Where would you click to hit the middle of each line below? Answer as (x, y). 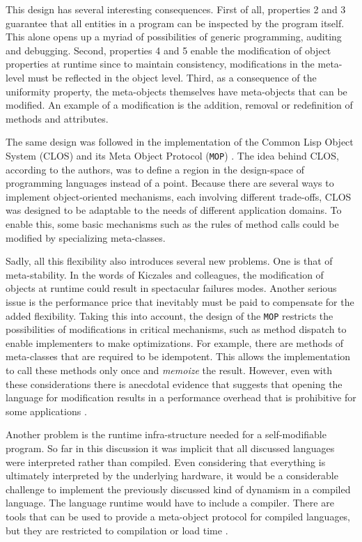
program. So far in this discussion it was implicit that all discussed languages (170, 448)
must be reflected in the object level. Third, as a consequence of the (172, 77)
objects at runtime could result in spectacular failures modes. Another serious (171, 288)
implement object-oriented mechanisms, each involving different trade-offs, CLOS (179, 196)
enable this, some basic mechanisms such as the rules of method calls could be (172, 223)
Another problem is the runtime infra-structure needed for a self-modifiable (166, 434)
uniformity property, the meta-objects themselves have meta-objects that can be (176, 91)
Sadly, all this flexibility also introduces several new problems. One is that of (169, 261)
